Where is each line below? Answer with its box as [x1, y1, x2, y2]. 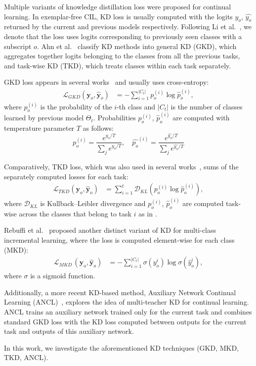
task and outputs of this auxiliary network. [4, 326, 134, 336]
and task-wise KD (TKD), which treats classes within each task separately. [4, 60, 231, 70]
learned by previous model [4, 112, 84, 123]
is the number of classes [171, 101, 243, 111]
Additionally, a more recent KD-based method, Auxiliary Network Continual [4, 287, 236, 297]
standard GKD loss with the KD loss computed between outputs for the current [4, 316, 247, 326]
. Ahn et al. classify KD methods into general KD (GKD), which [37, 41, 237, 51]
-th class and [117, 101, 156, 111]
